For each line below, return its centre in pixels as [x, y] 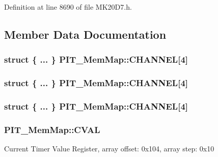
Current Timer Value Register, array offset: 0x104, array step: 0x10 [109, 149]
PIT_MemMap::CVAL [52, 129]
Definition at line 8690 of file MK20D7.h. [68, 7]
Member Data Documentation [85, 34]
